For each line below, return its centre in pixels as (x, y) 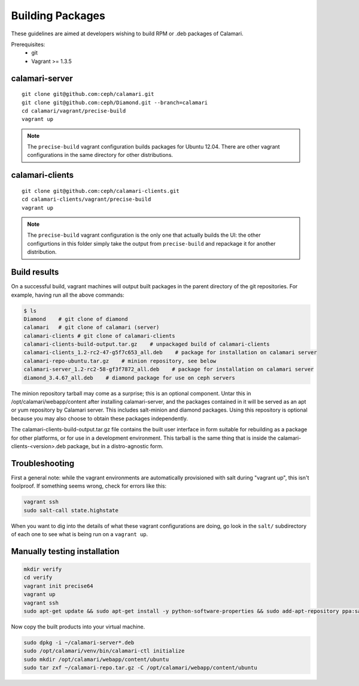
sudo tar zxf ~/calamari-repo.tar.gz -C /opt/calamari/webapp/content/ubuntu (140, 668)
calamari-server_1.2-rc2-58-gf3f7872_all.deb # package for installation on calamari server (169, 369)
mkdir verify (43, 569)
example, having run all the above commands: (68, 295)
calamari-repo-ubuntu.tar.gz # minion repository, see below (120, 361)
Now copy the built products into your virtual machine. (78, 627)
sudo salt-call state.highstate (71, 510)
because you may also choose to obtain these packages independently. (100, 418)
